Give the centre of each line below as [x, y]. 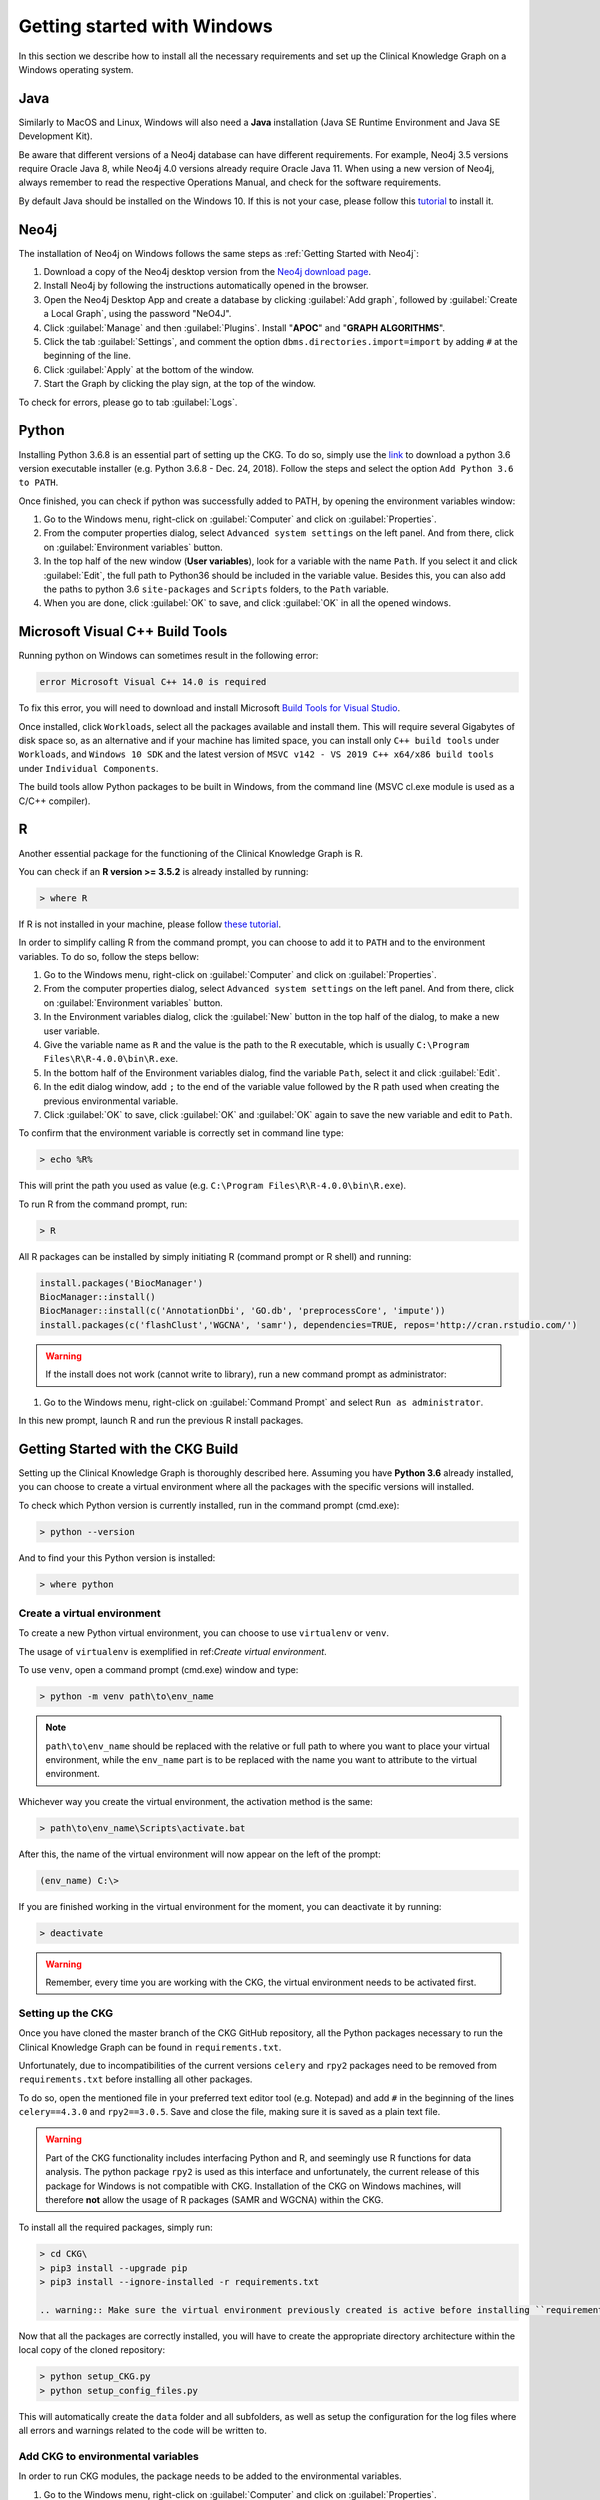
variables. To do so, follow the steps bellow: [109, 956]
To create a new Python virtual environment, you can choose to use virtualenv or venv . [204, 1633]
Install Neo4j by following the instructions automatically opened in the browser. [206, 286]
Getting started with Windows [146, 26]
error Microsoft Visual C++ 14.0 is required [153, 682]
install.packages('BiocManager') [121, 1283]
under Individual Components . [88, 768]
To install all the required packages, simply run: [116, 2227]
